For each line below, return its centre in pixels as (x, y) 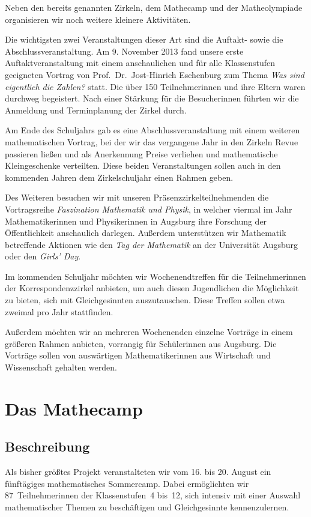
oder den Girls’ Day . (43, 256)
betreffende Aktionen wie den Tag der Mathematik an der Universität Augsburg (151, 244)
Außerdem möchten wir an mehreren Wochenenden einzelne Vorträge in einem (149, 332)
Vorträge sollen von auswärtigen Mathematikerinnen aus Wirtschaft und (138, 355)
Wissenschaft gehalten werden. (61, 367)
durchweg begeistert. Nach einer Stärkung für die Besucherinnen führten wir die (152, 98)
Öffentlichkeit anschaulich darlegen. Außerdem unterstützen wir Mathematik (146, 233)
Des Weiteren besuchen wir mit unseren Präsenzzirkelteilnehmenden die (137, 197)
